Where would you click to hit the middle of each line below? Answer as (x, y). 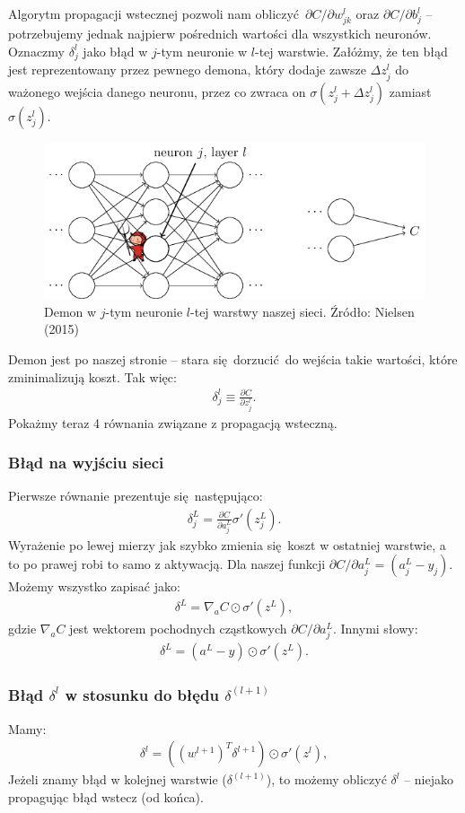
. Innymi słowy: (375, 629)
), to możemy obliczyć (326, 779)
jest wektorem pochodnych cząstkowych (178, 629)
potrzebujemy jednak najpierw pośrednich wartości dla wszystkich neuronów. (220, 34)
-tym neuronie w (202, 51)
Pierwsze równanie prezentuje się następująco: (136, 496)
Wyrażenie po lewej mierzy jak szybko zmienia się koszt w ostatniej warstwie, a (227, 544)
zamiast (410, 91)
